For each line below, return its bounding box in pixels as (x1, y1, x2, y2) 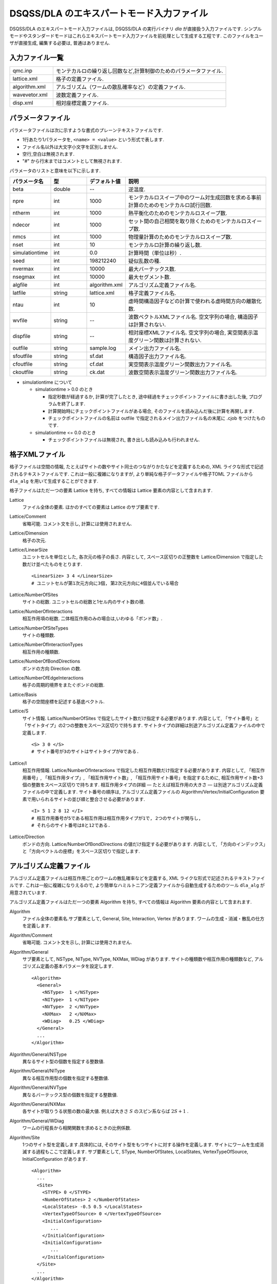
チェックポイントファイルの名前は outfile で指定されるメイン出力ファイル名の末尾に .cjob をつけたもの (48, 415, 266, 421)
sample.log (89, 345, 116, 352)
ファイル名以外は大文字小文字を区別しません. (22, 144, 118, 150)
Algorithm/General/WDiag (9, 1118, 64, 1124)
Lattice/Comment (9, 514, 46, 520)
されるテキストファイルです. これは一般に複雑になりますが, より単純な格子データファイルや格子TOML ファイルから (9, 470, 253, 477)
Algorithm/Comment (9, 932, 53, 938)
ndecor (12, 221, 30, 229)
